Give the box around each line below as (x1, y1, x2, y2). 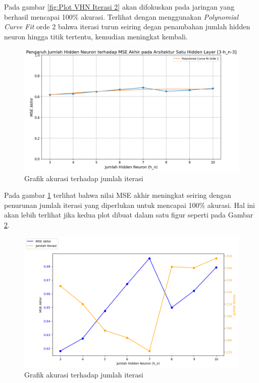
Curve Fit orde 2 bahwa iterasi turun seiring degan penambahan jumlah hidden (4, 21, 250, 32)
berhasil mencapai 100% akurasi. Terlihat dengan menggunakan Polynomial (4, 11, 238, 22)
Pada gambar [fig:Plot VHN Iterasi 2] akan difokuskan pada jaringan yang (4, 2, 235, 12)
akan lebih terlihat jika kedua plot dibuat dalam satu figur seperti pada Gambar (4, 209, 253, 220)
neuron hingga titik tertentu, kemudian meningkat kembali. (4, 31, 188, 41)
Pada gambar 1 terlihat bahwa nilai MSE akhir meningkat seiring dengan (4, 190, 231, 200)
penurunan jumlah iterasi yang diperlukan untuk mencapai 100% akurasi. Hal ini (4, 199, 255, 210)
